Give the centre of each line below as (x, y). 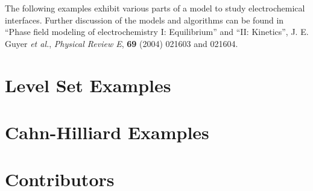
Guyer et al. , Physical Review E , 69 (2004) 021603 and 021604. (122, 43)
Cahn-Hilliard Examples (107, 132)
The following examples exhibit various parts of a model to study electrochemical (155, 8)
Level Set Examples (88, 85)
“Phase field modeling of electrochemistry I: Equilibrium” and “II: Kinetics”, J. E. (157, 32)
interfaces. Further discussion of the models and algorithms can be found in (144, 20)
